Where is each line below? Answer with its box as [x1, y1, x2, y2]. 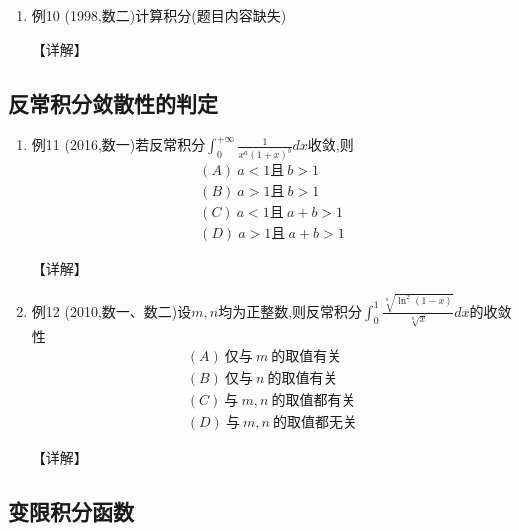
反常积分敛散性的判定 [8, 87, 218, 118]
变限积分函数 [8, 496, 134, 527]
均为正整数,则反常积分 [218, 300, 363, 321]
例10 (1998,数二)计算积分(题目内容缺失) [31, 5, 287, 25]
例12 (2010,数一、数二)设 [31, 300, 192, 321]
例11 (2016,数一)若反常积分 [31, 134, 206, 155]
